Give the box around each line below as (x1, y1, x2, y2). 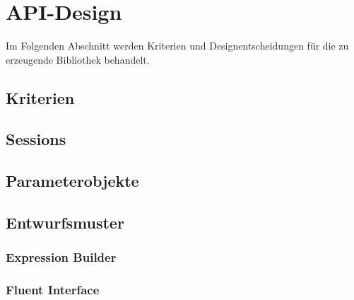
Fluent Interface (6, 281, 100, 299)
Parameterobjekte (6, 170, 139, 192)
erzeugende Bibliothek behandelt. (6, 52, 150, 67)
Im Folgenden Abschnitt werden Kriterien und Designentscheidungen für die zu (6, 38, 349, 53)
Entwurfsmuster (6, 212, 124, 233)
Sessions (6, 128, 66, 150)
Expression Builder (6, 248, 117, 266)
